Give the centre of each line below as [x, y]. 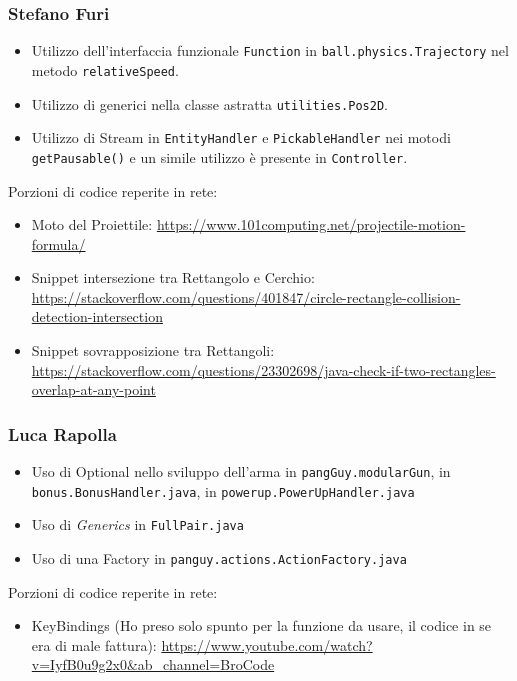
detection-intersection [97, 316]
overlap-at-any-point [93, 389]
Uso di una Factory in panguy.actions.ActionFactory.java [219, 558]
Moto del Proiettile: [92, 224]
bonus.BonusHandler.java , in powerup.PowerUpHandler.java [223, 490]
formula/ [58, 243]
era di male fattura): [94, 644]
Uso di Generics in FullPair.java [137, 524]
